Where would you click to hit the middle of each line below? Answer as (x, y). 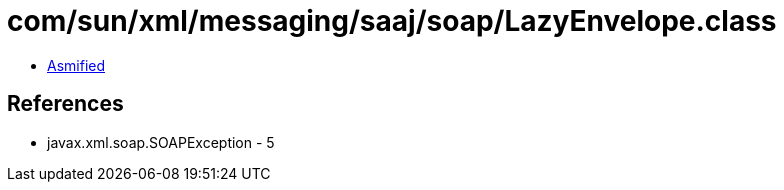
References (65, 104)
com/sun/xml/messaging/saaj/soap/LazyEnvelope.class (392, 21)
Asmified (76, 65)
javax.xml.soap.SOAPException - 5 (161, 142)
